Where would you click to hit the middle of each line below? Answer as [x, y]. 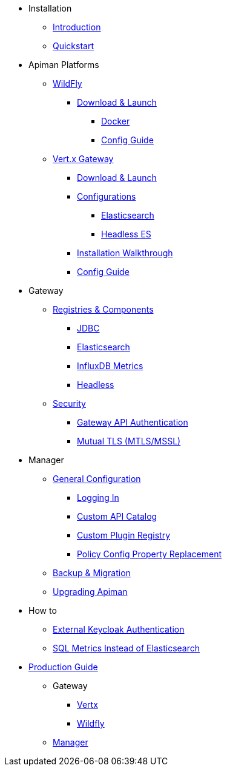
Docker [116, 121]
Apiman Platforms [64, 65]
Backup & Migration [92, 573]
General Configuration [97, 479]
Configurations [107, 196]
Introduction [77, 27]
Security [69, 403]
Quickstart [74, 46]
